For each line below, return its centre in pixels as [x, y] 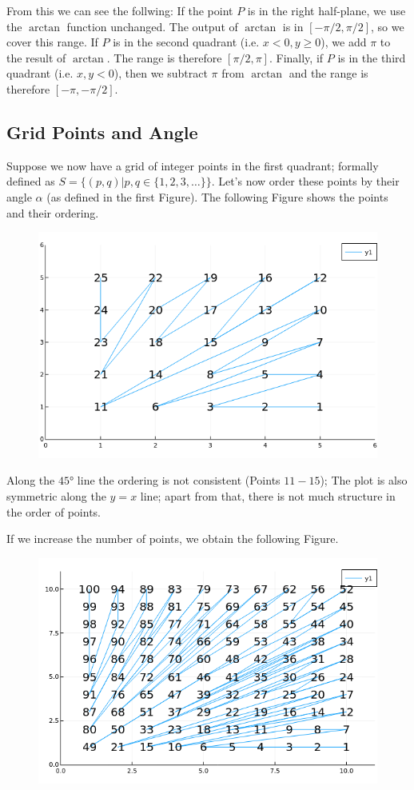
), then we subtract [161, 73]
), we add [344, 42]
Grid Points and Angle [102, 132]
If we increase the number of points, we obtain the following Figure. [173, 539]
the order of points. [54, 511]
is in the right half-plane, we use [326, 10]
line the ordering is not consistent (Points [179, 480]
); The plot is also [364, 480]
